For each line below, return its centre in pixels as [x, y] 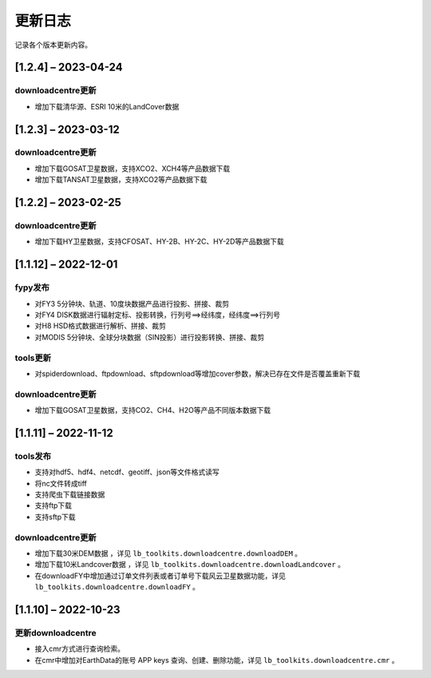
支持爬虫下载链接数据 [70, 494]
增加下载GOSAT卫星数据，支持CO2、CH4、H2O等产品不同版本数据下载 [153, 410]
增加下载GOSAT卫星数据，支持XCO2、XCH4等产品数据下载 [132, 169]
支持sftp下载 [55, 517]
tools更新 [33, 358]
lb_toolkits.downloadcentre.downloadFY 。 [117, 587]
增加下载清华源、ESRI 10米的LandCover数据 [107, 106]
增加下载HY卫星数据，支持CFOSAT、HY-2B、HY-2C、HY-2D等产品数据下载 [159, 242]
